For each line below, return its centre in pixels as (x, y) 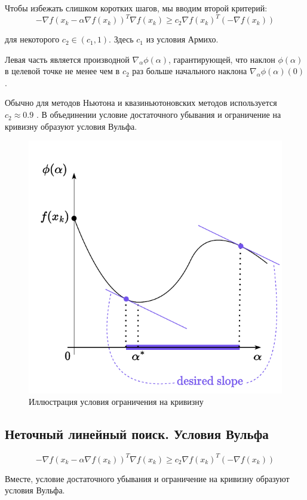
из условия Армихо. (182, 39)
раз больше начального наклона (190, 71)
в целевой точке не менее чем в (62, 71)
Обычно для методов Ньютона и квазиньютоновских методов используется (141, 103)
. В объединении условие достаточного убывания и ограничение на (159, 115)
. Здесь (121, 39)
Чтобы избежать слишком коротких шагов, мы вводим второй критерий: (136, 8)
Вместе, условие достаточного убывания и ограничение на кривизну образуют (147, 478)
